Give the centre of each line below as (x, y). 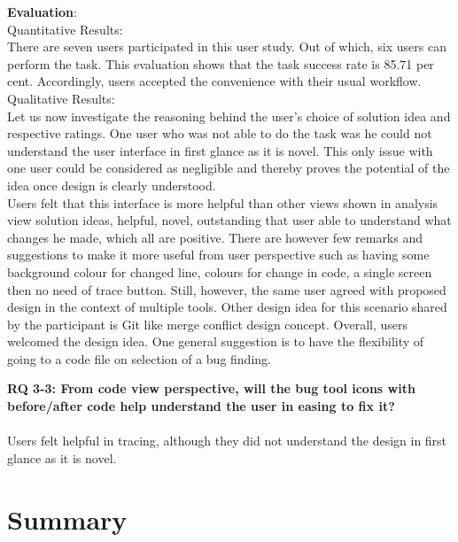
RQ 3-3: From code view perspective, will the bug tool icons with (211, 388)
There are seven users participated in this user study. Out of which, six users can (227, 46)
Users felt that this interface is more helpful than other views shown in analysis (223, 202)
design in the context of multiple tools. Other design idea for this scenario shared (227, 307)
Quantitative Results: (65, 29)
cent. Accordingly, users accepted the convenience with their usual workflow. (214, 81)
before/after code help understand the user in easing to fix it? (201, 406)
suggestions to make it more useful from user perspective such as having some (218, 255)
